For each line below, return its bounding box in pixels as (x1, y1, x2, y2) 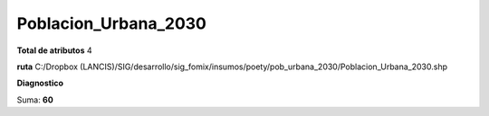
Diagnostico (16, 77, 63, 89)
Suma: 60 (16, 94, 53, 105)
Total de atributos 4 (16, 45, 92, 56)
